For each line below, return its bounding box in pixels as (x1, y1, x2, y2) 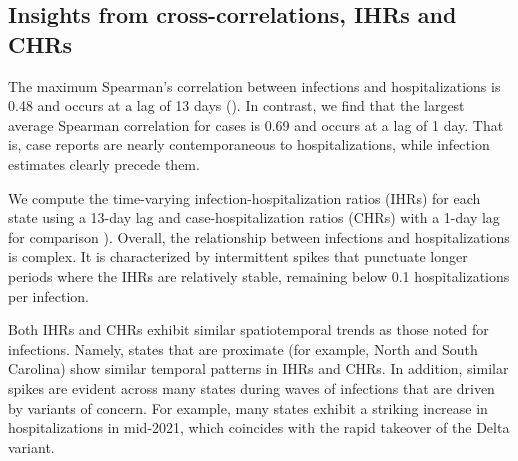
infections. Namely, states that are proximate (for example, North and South (8, 338, 478, 359)
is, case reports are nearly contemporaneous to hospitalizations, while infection (8, 134, 490, 155)
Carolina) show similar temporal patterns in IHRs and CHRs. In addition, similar (8, 358, 509, 379)
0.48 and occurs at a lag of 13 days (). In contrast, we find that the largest (8, 95, 465, 116)
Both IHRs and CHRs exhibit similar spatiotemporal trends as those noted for (8, 319, 489, 340)
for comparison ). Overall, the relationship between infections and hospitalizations (8, 226, 510, 247)
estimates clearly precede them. (8, 153, 200, 174)
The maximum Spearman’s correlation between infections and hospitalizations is (8, 75, 501, 96)
